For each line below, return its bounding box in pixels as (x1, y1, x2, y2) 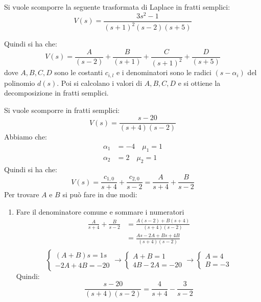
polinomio (4, 77, 35, 88)
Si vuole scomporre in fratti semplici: (4, 104, 120, 115)
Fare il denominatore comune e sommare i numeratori (16, 206, 184, 217)
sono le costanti (54, 67, 103, 78)
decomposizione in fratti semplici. (4, 87, 109, 98)
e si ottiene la (178, 77, 221, 88)
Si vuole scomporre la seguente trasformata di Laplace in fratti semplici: (4, 2, 230, 12)
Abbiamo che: (4, 131, 47, 142)
